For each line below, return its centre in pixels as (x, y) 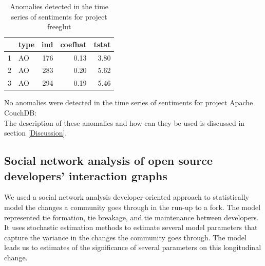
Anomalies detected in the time (59, 6)
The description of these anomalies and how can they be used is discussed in (125, 122)
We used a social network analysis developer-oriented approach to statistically (127, 197)
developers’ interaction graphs (86, 175)
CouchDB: (20, 112)
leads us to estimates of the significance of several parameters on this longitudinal (133, 247)
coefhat (73, 44)
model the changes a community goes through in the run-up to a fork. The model (132, 207)
